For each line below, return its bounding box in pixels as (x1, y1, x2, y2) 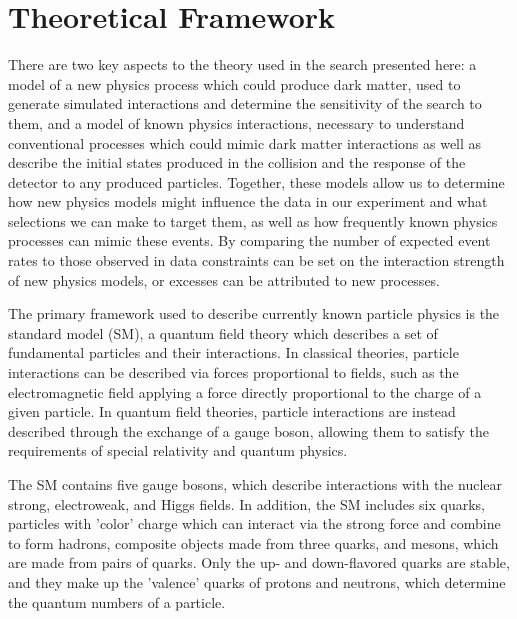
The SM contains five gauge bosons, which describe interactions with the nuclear (8, 474, 502, 494)
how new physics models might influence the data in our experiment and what (8, 191, 488, 212)
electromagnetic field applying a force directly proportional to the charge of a (8, 381, 482, 402)
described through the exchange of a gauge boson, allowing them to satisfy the (8, 420, 490, 441)
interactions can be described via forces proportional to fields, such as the (8, 362, 459, 383)
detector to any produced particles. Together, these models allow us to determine (8, 171, 505, 192)
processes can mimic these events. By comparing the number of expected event (8, 230, 491, 251)
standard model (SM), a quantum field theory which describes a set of (8, 322, 438, 343)
